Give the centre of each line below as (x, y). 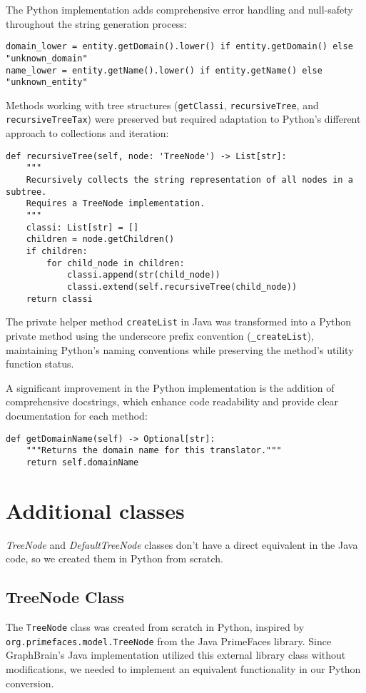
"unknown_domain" (47, 58)
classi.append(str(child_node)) (143, 275)
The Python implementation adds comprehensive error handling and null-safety (179, 9)
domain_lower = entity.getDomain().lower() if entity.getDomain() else (179, 47)
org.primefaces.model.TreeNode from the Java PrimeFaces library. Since (169, 641)
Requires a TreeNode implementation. (116, 204)
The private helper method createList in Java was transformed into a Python (179, 322)
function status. (40, 364)
